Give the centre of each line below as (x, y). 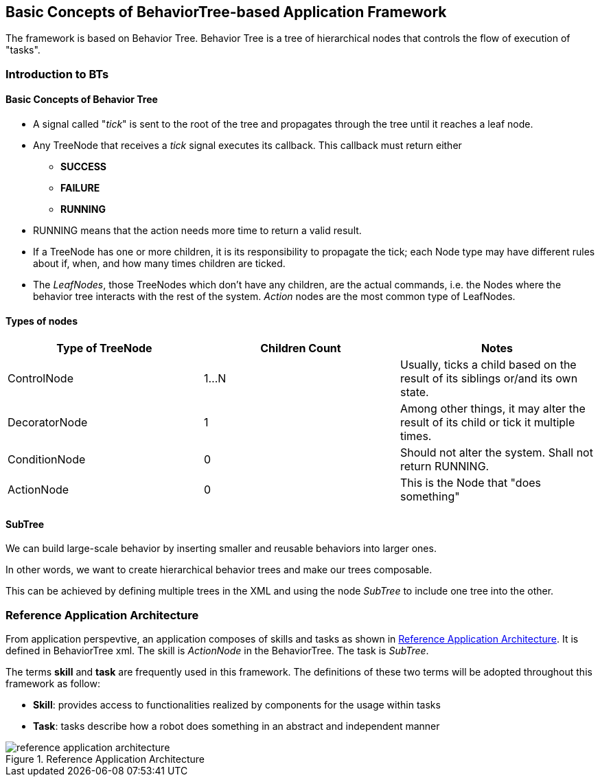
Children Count (301, 348)
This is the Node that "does (470, 483)
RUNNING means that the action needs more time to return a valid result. (197, 231)
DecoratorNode (48, 423)
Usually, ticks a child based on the (488, 365)
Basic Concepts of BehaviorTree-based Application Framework (226, 12)
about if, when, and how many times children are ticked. (159, 264)
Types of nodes (42, 321)
